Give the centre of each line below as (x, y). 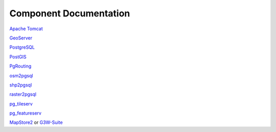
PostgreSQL (22, 47)
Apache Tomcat (26, 29)
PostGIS (18, 57)
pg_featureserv (26, 113)
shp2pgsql (21, 85)
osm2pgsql (21, 75)
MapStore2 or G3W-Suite (36, 122)
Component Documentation (70, 13)
